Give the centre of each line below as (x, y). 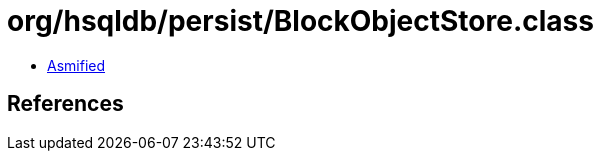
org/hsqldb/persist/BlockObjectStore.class (300, 21)
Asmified (76, 65)
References (65, 104)
